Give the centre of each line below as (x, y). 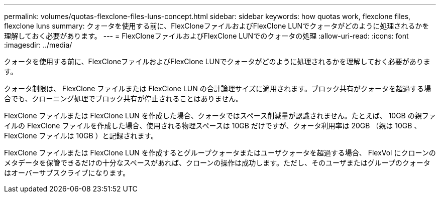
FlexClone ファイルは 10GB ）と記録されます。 (81, 136)
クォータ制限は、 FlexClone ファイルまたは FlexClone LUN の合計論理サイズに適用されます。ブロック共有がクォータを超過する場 (217, 88)
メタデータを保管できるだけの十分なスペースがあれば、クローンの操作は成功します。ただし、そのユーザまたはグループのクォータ (217, 163)
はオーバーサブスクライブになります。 (67, 173)
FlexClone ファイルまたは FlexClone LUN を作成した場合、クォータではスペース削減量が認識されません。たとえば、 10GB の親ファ (220, 116)
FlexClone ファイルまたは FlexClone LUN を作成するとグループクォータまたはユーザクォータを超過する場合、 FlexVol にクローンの (220, 153)
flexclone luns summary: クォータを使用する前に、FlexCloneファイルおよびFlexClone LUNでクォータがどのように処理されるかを (217, 26)
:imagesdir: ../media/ (38, 45)
